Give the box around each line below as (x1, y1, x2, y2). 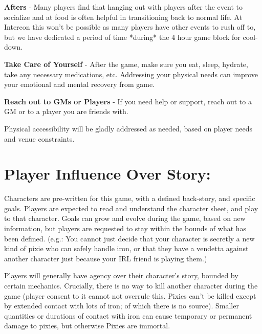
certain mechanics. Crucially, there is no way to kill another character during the (4, 280, 258, 291)
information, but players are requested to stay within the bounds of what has (4, 223, 247, 234)
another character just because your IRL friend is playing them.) (4, 253, 207, 263)
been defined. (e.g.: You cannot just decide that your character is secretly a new (4, 233, 255, 243)
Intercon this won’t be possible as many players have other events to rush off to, (4, 21, 256, 32)
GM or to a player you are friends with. (4, 106, 128, 117)
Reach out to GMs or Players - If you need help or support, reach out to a (4, 96, 252, 106)
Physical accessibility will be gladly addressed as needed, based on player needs (4, 123, 253, 133)
